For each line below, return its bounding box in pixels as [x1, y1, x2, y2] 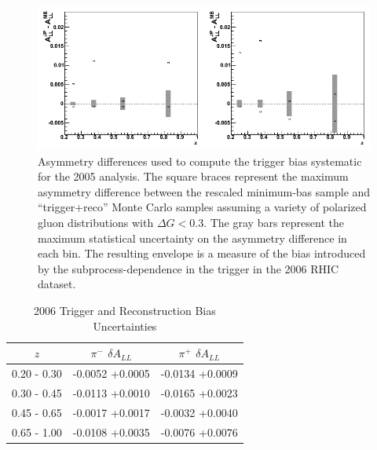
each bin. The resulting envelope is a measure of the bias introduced [38, 245, 366, 262]
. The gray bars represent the [203, 214, 344, 230]
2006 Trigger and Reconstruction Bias [34, 302, 216, 318]
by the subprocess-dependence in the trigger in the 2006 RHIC [38, 260, 339, 276]
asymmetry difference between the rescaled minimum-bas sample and [38, 183, 371, 199]
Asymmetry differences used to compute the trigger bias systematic [38, 152, 362, 169]
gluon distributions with [38, 214, 154, 230]
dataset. [38, 276, 76, 292]
